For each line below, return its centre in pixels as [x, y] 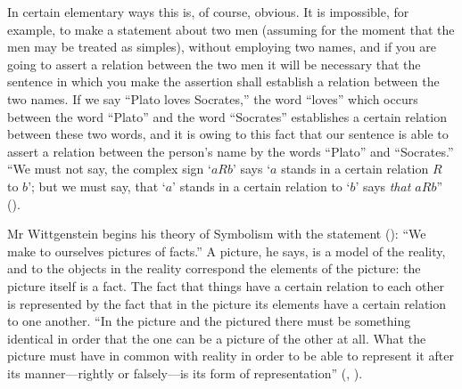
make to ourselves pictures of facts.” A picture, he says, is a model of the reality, [227, 251]
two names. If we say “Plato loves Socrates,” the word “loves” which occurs [213, 98]
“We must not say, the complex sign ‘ [109, 169]
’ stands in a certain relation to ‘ [261, 186]
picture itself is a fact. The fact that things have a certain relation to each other [226, 285]
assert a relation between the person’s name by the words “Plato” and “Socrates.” [231, 151]
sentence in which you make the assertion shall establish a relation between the [223, 81]
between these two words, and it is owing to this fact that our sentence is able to [228, 134]
